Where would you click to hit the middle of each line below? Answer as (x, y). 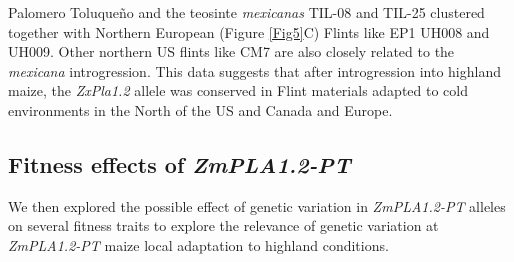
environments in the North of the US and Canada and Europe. (200, 109)
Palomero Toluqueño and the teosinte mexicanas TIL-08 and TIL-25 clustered (246, 12)
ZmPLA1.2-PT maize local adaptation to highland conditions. (198, 244)
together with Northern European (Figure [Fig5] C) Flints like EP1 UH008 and (249, 31)
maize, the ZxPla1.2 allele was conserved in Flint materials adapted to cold (238, 90)
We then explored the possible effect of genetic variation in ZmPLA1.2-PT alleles (257, 205)
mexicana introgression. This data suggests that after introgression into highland (254, 70)
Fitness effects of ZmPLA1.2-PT (179, 163)
